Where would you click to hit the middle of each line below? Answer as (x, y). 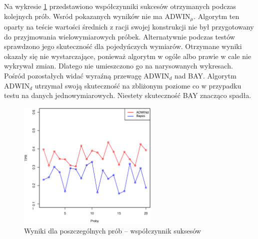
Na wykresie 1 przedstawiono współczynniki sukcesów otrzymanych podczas (120, 6)
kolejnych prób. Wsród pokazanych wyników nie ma (83, 16)
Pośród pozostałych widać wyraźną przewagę (73, 76)
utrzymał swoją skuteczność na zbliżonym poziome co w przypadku (138, 85)
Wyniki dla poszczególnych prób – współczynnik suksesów (112, 230)
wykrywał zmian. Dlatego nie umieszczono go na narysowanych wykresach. (118, 66)
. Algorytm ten (216, 16)
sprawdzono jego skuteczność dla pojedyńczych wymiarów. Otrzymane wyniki (123, 46)
